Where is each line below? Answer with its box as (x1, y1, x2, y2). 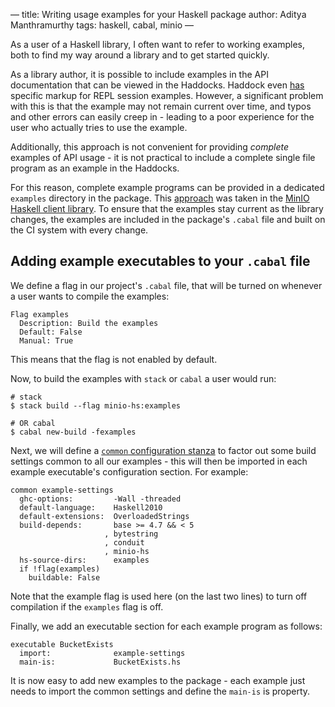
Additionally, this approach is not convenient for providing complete (10, 141, 290, 153)
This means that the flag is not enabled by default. (10, 353, 218, 365)
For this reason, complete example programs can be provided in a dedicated (10, 182, 325, 193)
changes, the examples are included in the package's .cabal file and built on (10, 214, 326, 225)
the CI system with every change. (10, 224, 149, 236)
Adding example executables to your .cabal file (10, 253, 311, 270)
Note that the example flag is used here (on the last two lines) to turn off (10, 590, 308, 602)
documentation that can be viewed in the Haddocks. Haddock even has (10, 79, 305, 91)
